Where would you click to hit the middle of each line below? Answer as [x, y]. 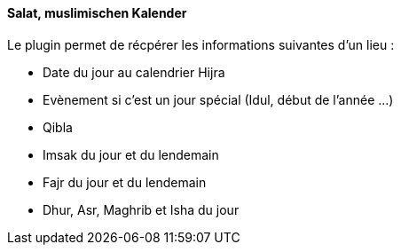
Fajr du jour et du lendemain [125, 182]
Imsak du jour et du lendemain [131, 154]
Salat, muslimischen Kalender [97, 13]
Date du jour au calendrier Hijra [134, 72]
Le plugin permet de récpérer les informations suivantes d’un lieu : [201, 44]
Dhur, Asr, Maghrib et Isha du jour [141, 209]
